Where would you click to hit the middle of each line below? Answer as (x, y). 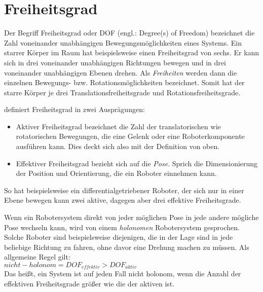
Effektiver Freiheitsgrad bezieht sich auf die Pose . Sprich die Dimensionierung (137, 163)
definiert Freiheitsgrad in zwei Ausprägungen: (74, 109)
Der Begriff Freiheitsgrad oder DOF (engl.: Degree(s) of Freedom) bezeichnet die (129, 33)
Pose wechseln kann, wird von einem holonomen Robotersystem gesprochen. (122, 227)
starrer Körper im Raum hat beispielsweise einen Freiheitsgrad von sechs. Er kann (132, 52)
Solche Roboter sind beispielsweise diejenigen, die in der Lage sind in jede (119, 237)
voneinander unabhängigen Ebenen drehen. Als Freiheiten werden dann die (121, 72)
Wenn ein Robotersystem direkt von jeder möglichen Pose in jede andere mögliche (131, 217)
